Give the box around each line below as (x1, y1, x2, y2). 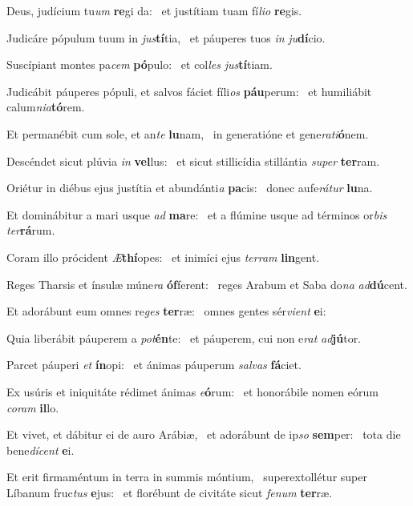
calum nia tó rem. (6, 98, 85, 115)
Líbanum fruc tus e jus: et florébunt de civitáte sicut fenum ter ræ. (6, 484, 333, 500)
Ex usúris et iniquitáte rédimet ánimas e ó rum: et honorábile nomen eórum (6, 383, 379, 400)
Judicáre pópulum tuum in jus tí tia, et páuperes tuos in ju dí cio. (6, 29, 326, 46)
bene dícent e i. (6, 441, 75, 458)
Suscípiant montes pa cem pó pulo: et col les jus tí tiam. (6, 56, 273, 73)
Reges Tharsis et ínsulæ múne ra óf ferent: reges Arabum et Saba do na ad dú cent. (6, 275, 407, 292)
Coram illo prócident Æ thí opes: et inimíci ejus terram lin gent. (6, 248, 320, 265)
